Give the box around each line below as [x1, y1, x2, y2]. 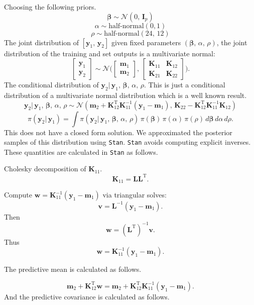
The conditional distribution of [4, 79, 99, 90]
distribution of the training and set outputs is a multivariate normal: [4, 48, 215, 58]
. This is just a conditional [144, 79, 225, 90]
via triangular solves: [102, 189, 167, 200]
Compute [4, 189, 32, 200]
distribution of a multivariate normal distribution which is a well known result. [4, 89, 247, 100]
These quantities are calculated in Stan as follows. [4, 146, 158, 157]
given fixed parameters [111, 37, 181, 47]
